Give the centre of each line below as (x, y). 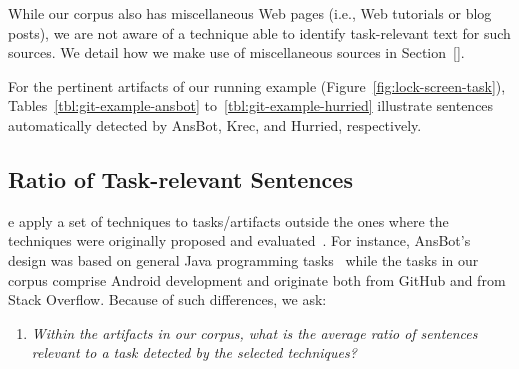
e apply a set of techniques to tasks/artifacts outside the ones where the (228, 220)
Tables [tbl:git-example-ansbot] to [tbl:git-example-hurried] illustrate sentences (251, 105)
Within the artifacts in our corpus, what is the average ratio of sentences (254, 332)
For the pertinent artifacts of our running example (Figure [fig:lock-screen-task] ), (257, 85)
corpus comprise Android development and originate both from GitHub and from (257, 279)
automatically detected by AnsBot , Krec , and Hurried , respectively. (215, 124)
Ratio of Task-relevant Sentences (180, 178)
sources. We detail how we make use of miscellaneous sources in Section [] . (236, 52)
